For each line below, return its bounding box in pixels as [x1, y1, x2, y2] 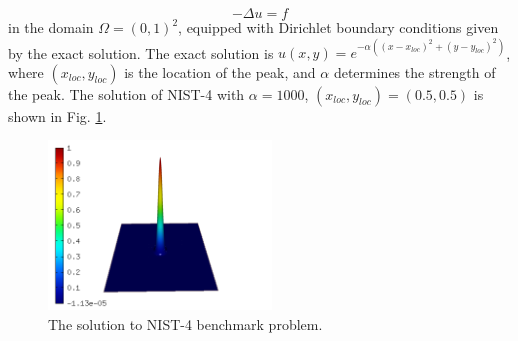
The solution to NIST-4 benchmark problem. [48, 313, 323, 334]
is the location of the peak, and [124, 61, 316, 82]
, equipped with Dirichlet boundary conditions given [178, 17, 499, 37]
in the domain [8, 17, 94, 37]
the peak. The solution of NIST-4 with [8, 83, 245, 104]
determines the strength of [333, 61, 496, 82]
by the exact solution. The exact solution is [8, 42, 274, 63]
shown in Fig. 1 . [8, 105, 107, 126]
